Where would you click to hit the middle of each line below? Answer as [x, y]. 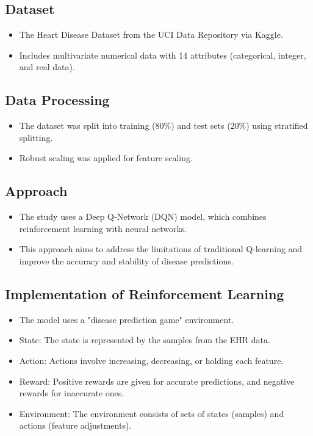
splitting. [36, 137]
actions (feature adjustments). [75, 425]
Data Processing [57, 100]
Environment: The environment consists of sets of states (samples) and [152, 413]
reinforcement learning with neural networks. [103, 228]
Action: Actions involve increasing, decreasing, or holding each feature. [151, 360]
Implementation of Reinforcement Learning [145, 293]
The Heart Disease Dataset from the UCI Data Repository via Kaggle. [151, 35]
